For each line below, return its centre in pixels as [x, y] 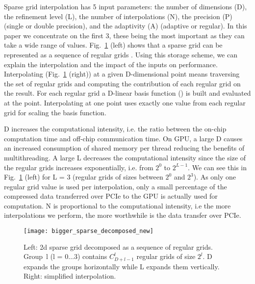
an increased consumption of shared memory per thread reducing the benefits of [124, 148]
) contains [92, 256]
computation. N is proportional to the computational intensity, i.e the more [117, 205]
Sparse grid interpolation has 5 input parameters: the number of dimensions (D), [126, 6]
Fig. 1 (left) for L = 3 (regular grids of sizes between [84, 177]
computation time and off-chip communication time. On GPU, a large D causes [123, 138]
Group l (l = [43, 256]
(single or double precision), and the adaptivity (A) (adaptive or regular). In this [126, 26]
